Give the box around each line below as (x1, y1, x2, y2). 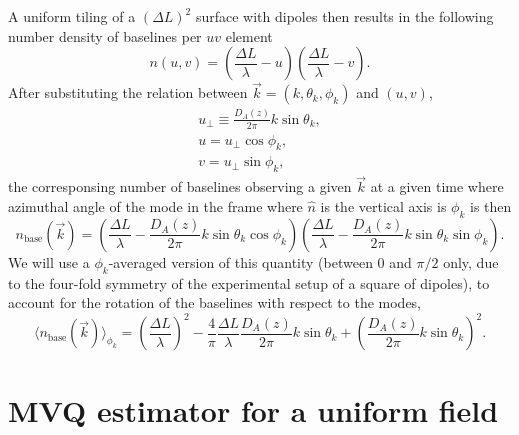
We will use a (8, 251, 90, 272)
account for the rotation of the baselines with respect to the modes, (8, 292, 422, 313)
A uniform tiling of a (8, 6, 136, 26)
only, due (443, 251, 499, 272)
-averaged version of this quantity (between (108, 251, 373, 272)
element (225, 25, 273, 46)
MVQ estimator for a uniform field (8, 389, 499, 430)
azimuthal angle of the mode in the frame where (8, 196, 303, 217)
